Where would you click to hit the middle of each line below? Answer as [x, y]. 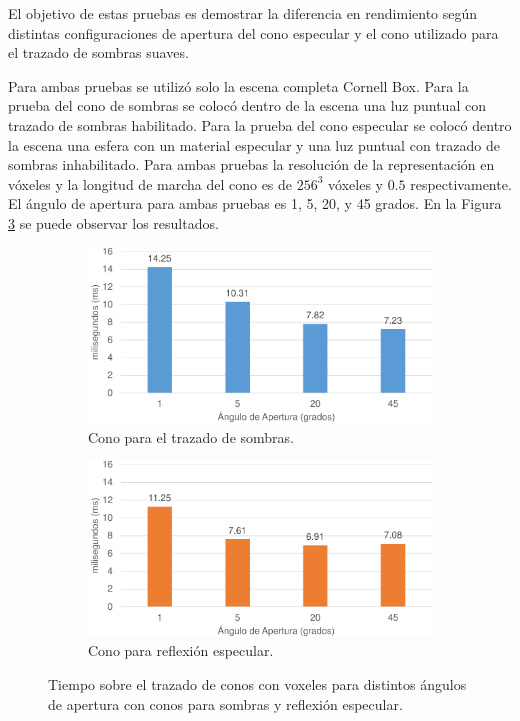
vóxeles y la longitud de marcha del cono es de [150, 183]
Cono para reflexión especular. [181, 650]
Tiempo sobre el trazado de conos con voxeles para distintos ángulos [257, 684]
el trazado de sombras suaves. [98, 52]
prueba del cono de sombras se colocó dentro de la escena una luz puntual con [247, 105]
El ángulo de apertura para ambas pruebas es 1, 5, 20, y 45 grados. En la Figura [255, 203]
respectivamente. [461, 183]
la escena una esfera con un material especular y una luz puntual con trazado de [254, 144]
